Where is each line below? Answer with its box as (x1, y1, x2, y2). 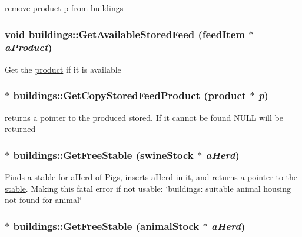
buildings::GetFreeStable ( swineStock (13, 147, 194, 162)
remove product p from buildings (5, 2, 124, 13)
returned (5, 123, 36, 135)
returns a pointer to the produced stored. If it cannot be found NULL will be (5, 111, 283, 123)
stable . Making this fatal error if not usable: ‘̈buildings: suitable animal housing (5, 182, 291, 194)
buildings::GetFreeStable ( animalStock (13, 218, 200, 233)
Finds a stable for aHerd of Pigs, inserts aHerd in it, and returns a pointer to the (5, 170, 298, 182)
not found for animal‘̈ (5, 194, 82, 206)
